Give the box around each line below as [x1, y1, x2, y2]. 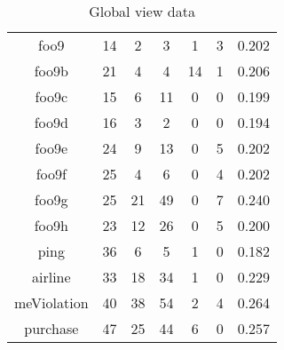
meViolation [14, 292, 89, 313]
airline [31, 266, 71, 287]
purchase [24, 318, 79, 338]
